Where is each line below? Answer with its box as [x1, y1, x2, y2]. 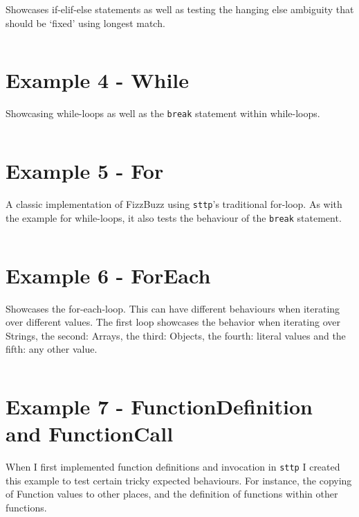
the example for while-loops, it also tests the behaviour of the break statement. [6, 210, 342, 225]
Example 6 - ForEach [6, 261, 211, 289]
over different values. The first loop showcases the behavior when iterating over [6, 315, 340, 329]
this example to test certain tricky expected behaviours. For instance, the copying [6, 473, 352, 487]
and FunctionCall [6, 419, 174, 448]
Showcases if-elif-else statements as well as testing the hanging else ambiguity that [6, 2, 354, 16]
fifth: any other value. [6, 342, 98, 356]
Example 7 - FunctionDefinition [6, 392, 313, 421]
